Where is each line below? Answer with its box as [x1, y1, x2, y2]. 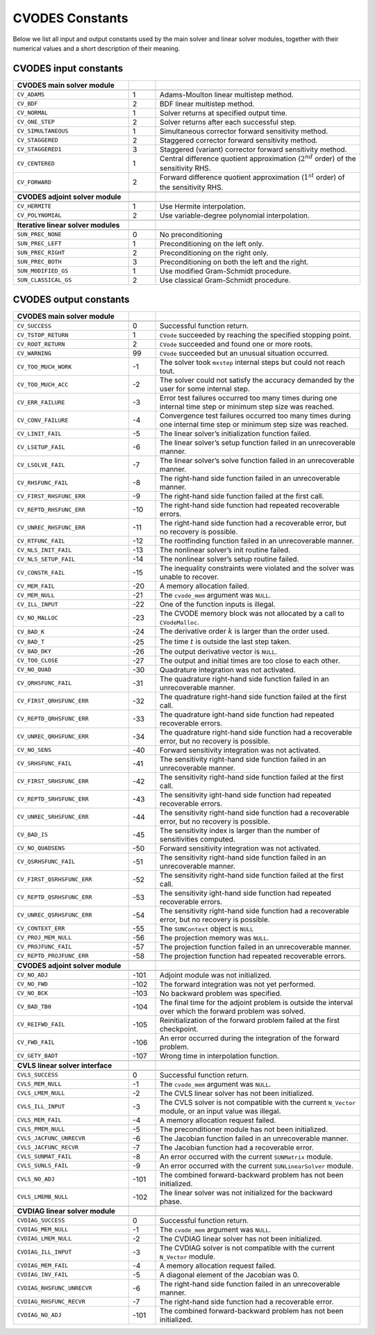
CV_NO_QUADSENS [17, 844, 65, 852]
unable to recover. [160, 572, 219, 582]
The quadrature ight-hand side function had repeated [160, 710, 335, 719]
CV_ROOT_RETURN [17, 341, 65, 347]
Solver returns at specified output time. [160, 108, 287, 117]
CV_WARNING [17, 350, 52, 357]
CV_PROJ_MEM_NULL [17, 934, 72, 942]
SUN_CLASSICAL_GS [17, 277, 72, 284]
